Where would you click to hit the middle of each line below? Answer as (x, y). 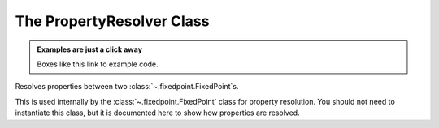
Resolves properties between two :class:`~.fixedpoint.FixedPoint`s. (127, 87)
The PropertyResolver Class (112, 21)
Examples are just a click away (89, 49)
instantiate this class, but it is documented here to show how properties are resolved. (157, 113)
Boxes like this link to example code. (98, 64)
